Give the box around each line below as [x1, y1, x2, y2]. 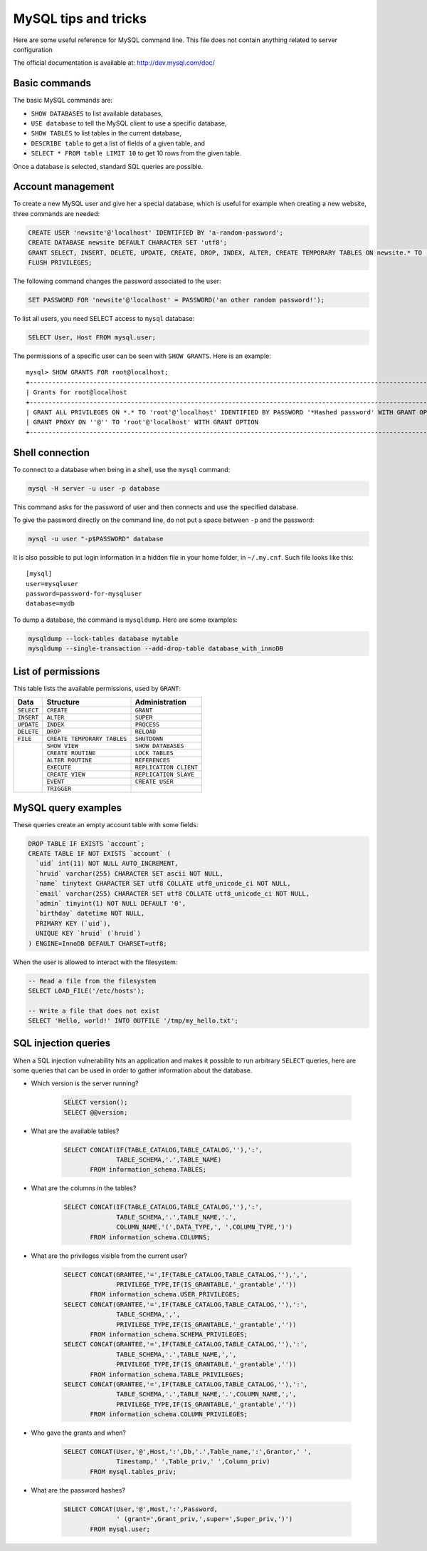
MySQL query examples [13, 802, 122, 814]
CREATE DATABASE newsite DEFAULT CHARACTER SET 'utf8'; [28, 239, 228, 247]
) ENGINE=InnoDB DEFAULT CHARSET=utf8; [28, 939, 167, 948]
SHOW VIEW [46, 742, 78, 750]
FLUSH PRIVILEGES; [28, 259, 93, 267]
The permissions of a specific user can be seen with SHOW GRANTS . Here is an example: [13, 352, 272, 360]
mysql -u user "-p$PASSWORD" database [28, 535, 164, 543]
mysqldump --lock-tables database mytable [28, 635, 179, 643]
